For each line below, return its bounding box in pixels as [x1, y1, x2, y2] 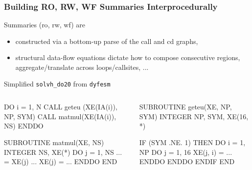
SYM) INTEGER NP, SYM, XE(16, [139, 111, 249, 121]
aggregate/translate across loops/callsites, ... [15, 62, 149, 72]
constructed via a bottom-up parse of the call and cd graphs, [15, 36, 198, 46]
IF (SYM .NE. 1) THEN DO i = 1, [139, 137, 246, 148]
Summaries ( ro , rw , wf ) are [4, 20, 85, 30]
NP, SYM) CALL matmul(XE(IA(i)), [4, 111, 116, 121]
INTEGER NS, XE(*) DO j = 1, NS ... [4, 147, 122, 157]
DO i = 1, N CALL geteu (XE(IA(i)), [4, 102, 117, 112]
